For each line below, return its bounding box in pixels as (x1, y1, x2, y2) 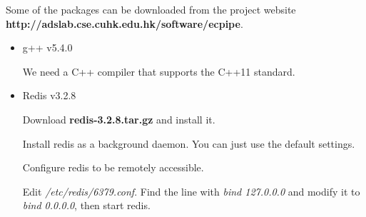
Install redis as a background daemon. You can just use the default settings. (22, 136, 355, 151)
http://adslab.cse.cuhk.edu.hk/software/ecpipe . (6, 16, 243, 31)
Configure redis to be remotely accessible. (22, 160, 204, 175)
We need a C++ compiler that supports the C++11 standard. (22, 64, 295, 79)
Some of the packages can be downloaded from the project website (6, 2, 296, 16)
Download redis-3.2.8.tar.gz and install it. (22, 111, 215, 126)
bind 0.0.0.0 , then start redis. (22, 198, 151, 213)
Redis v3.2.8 (22, 88, 76, 103)
